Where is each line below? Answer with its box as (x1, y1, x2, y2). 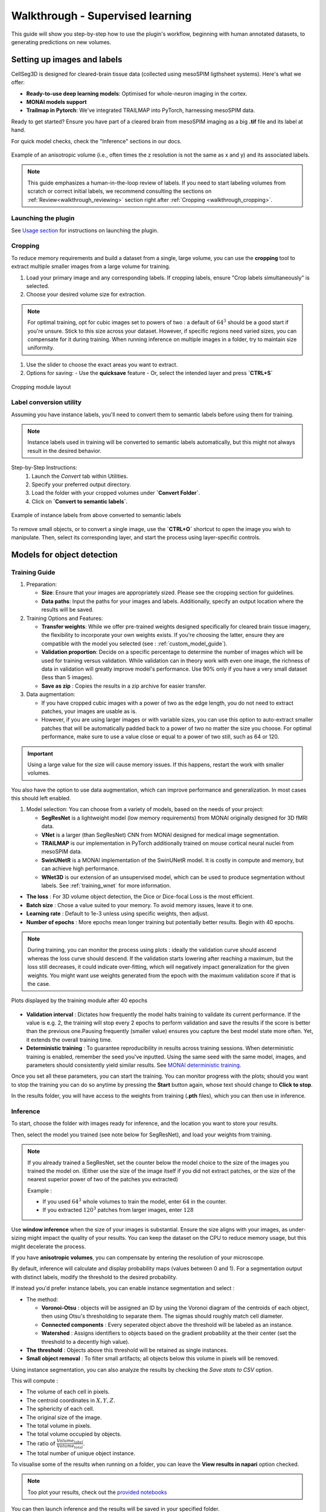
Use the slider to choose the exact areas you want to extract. (26, 360, 178, 368)
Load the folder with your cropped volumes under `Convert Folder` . (31, 489, 200, 497)
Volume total (57, 1443, 83, 1450)
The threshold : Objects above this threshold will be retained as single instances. (26, 1346, 228, 1354)
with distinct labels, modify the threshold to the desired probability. (11, 1273, 177, 1280)
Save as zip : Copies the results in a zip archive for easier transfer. (41, 682, 206, 689)
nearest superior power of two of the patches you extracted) (27, 1176, 178, 1183)
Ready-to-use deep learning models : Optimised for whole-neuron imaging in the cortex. (26, 90, 248, 97)
